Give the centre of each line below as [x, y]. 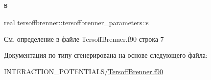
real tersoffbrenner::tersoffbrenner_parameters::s [76, 23]
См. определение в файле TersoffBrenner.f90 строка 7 [84, 39]
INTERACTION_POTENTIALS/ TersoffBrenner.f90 [83, 71]
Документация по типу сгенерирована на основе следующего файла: [106, 55]
